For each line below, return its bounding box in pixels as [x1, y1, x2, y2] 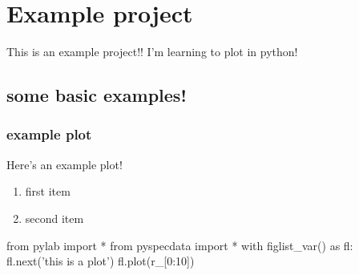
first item [25, 183, 71, 200]
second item [25, 209, 84, 226]
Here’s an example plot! [6, 156, 123, 172]
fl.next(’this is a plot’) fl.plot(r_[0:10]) [6, 253, 195, 269]
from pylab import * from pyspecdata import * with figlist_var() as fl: [6, 237, 353, 253]
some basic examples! [6, 83, 187, 107]
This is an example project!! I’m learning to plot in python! [6, 43, 298, 60]
